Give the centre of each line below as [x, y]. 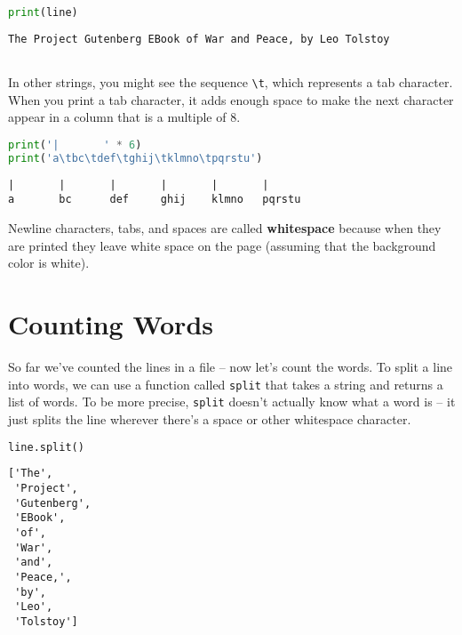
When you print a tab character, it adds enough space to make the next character [231, 99]
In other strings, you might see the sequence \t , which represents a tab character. [231, 82]
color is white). [49, 263]
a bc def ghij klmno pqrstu [155, 200]
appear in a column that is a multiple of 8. [124, 117]
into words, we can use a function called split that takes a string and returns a [226, 384]
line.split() [46, 447]
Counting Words [111, 324]
